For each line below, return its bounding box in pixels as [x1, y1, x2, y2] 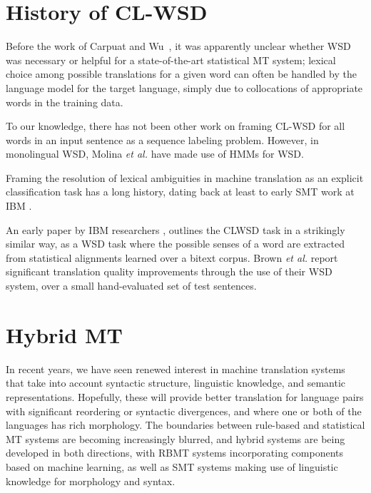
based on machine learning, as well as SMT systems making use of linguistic [6, 459, 338, 474]
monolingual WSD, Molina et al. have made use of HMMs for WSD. [6, 146, 304, 161]
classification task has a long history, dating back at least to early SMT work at [6, 184, 355, 199]
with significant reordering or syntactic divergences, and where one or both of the [6, 403, 362, 418]
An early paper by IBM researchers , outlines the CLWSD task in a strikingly [6, 222, 345, 237]
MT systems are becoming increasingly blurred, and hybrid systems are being [6, 431, 345, 446]
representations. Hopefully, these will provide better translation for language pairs [6, 389, 364, 404]
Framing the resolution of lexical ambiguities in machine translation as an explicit [6, 170, 364, 185]
